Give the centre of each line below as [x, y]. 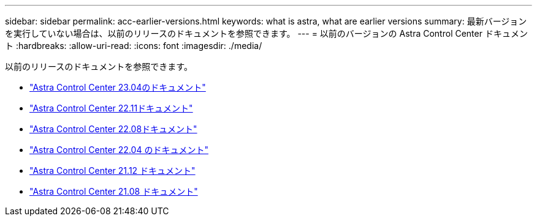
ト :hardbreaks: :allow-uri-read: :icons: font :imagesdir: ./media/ [134, 46]
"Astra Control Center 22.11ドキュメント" [111, 108]
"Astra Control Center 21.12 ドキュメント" [112, 170]
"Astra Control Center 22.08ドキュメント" [113, 129]
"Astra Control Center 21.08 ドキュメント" [114, 191]
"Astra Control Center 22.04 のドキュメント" [119, 150]
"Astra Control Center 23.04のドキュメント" [118, 87]
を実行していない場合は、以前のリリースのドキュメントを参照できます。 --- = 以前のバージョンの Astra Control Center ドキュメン [266, 33]
